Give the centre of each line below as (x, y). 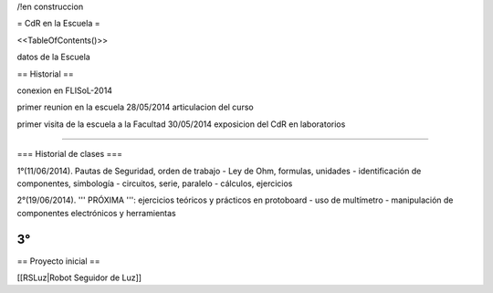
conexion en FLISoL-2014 (65, 90)
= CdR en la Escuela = (58, 24)
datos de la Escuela (53, 57)
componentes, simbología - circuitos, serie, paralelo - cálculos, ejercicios (155, 183)
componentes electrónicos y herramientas (97, 213)
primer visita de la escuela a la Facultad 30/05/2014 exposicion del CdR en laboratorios (181, 124)
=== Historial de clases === (70, 154)
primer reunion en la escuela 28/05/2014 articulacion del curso (136, 107)
